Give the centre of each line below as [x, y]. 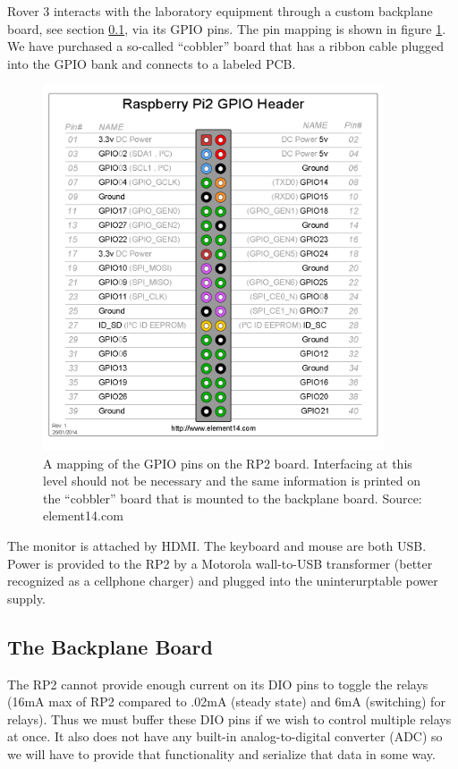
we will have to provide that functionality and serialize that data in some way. [221, 754]
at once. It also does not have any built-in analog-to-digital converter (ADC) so [225, 736]
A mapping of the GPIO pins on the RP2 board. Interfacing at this [228, 463]
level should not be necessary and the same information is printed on [232, 481]
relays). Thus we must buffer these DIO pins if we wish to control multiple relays [229, 718]
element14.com [83, 515]
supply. [26, 598]
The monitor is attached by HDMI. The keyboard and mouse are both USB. [217, 546]
